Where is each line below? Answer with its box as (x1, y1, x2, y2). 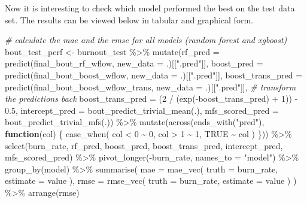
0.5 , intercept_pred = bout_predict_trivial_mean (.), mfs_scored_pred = (5, 104, 279, 116)
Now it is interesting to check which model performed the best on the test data (5, 2, 295, 14)
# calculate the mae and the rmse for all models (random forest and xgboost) (5, 34, 287, 46)
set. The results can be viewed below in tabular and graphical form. (5, 13, 253, 26)
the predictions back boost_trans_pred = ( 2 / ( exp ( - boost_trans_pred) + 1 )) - (5, 92, 298, 105)
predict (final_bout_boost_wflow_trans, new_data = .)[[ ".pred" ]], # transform (5, 80, 296, 93)
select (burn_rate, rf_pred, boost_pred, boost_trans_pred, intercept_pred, (5, 139, 283, 152)
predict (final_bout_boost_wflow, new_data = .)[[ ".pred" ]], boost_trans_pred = (5, 68, 303, 81)
